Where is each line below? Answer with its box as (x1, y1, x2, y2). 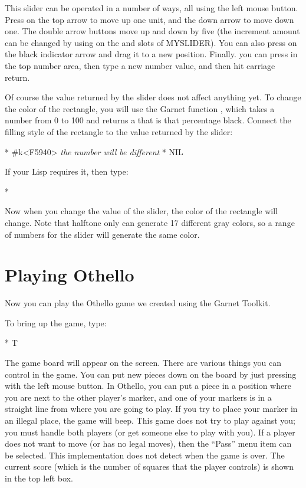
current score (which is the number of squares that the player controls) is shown (5, 460, 294, 473)
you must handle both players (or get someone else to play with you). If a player (5, 425, 295, 438)
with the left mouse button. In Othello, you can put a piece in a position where (5, 379, 291, 392)
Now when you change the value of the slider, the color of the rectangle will (5, 205, 278, 217)
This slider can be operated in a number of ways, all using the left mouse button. (5, 2, 298, 14)
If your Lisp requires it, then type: (5, 165, 129, 178)
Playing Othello (5, 263, 134, 287)
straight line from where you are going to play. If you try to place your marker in (5, 402, 298, 415)
